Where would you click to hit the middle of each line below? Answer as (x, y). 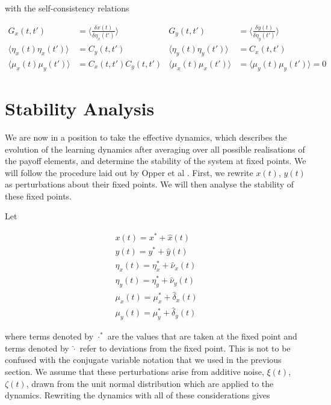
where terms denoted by (49, 336)
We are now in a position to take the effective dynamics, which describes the (146, 137)
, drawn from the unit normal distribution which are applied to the (150, 383)
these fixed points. (38, 196)
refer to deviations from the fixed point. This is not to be (185, 348)
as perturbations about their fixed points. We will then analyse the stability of (150, 184)
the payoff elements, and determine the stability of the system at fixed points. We (156, 161)
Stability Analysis (80, 108)
